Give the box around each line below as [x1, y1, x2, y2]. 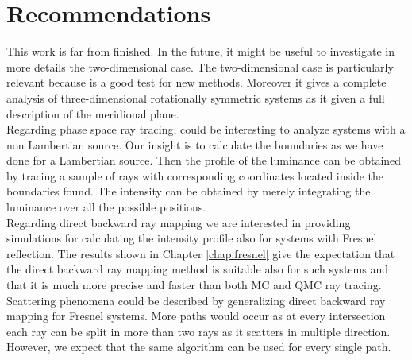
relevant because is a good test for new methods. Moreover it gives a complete [6, 74, 387, 91]
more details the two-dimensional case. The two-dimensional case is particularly [6, 58, 394, 75]
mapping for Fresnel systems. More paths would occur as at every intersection [6, 308, 386, 324]
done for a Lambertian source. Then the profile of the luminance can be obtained [6, 152, 402, 168]
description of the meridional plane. [6, 105, 179, 122]
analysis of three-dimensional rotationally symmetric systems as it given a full [6, 89, 385, 106]
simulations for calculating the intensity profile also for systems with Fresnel [6, 230, 377, 246]
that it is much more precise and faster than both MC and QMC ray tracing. [6, 277, 382, 293]
